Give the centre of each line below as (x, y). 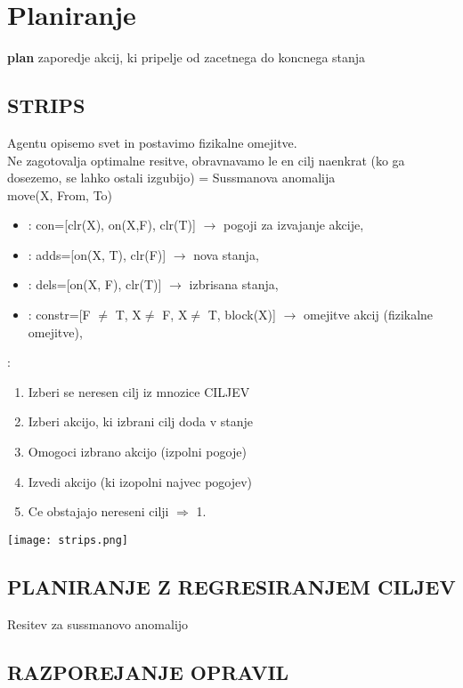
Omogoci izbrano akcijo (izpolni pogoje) (137, 452)
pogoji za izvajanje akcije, (293, 225)
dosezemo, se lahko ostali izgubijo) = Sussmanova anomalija (171, 178)
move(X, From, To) (60, 194)
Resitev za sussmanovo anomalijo (98, 623)
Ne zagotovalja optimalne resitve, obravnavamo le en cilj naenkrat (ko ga (206, 160)
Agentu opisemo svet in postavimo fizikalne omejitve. (152, 142)
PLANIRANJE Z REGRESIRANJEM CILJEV (231, 586)
